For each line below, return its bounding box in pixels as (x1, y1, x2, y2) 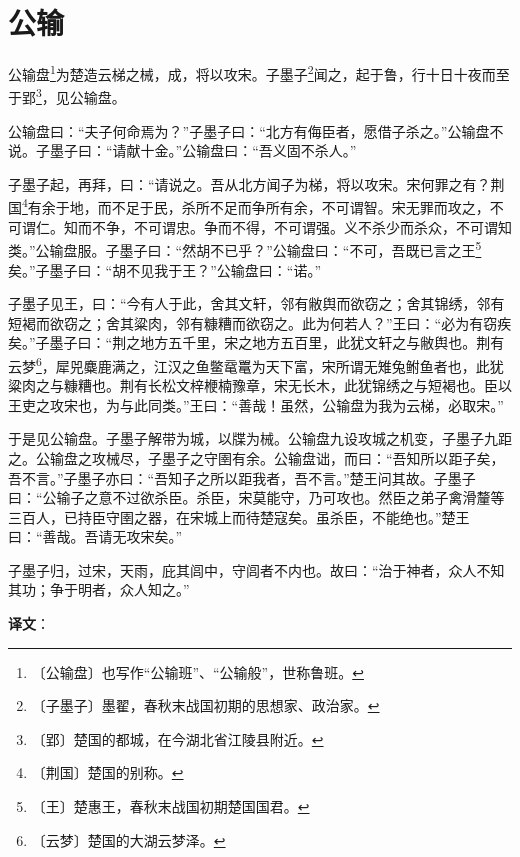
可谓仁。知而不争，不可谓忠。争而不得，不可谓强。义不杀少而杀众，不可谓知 (8, 216, 512, 237)
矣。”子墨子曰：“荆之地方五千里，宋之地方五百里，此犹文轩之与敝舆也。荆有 (8, 332, 505, 353)
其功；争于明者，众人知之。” (8, 579, 190, 600)
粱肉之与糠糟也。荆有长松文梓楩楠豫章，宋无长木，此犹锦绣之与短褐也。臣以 (8, 375, 512, 396)
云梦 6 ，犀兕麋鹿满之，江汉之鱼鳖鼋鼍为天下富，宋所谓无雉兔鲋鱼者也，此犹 (8, 352, 504, 376)
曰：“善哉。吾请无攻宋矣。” (8, 526, 183, 547)
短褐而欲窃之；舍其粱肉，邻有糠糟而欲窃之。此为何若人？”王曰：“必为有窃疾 (8, 312, 512, 333)
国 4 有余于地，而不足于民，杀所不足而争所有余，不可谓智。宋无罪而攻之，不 (8, 194, 504, 218)
